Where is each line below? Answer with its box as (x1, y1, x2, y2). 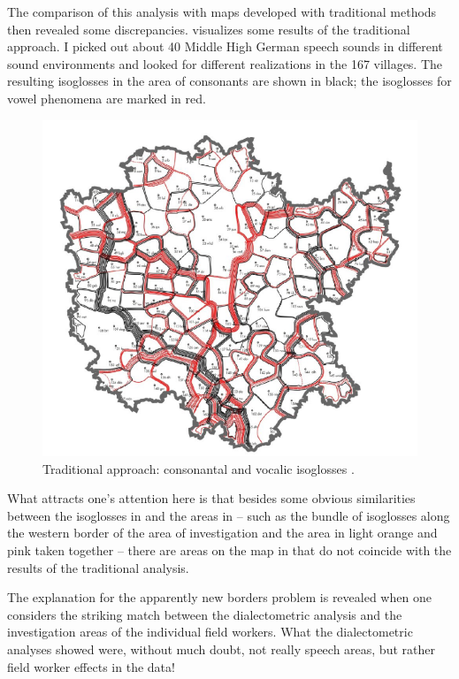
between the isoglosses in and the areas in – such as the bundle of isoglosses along (7, 506, 450, 524)
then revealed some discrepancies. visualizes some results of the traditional (7, 19, 410, 38)
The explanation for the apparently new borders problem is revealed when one (7, 588, 432, 607)
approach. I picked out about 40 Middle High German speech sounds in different (7, 37, 443, 56)
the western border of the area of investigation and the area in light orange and (7, 523, 438, 542)
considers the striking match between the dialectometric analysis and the (7, 605, 402, 623)
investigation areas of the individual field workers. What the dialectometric (7, 622, 413, 641)
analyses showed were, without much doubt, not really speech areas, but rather (7, 639, 435, 658)
